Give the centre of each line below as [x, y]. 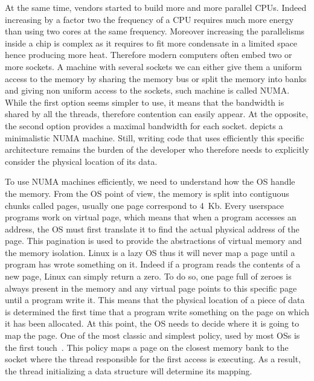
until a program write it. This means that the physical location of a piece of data [155, 300]
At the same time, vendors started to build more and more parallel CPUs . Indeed [156, 7]
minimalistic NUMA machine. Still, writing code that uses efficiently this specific [155, 137]
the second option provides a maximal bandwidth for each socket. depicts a [144, 125]
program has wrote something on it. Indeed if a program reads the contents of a [153, 264]
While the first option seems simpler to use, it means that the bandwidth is [145, 102]
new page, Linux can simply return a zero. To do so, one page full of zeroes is [148, 276]
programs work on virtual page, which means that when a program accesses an [151, 217]
